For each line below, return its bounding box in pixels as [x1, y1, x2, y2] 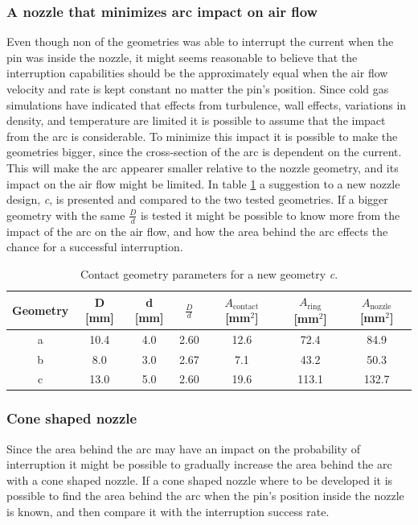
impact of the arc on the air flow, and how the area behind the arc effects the [6, 222, 388, 239]
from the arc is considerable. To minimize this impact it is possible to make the [6, 127, 398, 144]
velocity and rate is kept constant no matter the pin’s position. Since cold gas [6, 81, 389, 97]
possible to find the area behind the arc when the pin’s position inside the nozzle [6, 487, 404, 504]
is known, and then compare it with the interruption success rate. [6, 503, 330, 520]
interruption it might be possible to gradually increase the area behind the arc [6, 456, 392, 473]
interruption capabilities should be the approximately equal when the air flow [6, 64, 388, 81]
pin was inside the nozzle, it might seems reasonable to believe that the [6, 48, 358, 65]
